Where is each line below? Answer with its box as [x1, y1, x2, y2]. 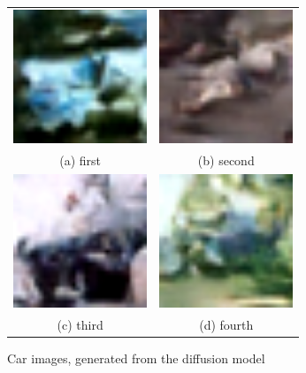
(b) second [197, 150, 255, 169]
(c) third [57, 315, 103, 333]
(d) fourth [199, 315, 254, 333]
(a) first [59, 150, 101, 169]
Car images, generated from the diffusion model [7, 348, 265, 367]
